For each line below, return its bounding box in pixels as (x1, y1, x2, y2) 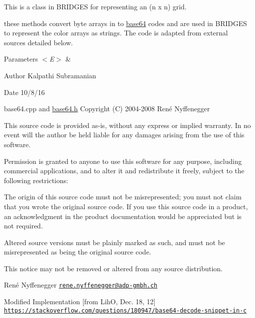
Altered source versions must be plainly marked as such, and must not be (4, 237, 225, 247)
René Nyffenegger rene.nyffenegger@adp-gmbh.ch (4, 280, 158, 290)
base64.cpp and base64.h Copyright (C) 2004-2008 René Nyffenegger (4, 103, 210, 114)
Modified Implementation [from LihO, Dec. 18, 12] (4, 296, 156, 307)
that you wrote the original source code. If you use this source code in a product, (4, 201, 248, 211)
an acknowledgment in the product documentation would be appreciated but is (4, 211, 242, 221)
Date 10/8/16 (4, 87, 45, 97)
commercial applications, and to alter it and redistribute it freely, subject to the (4, 165, 245, 176)
